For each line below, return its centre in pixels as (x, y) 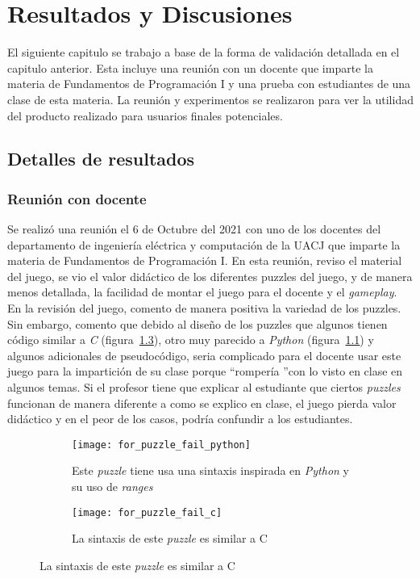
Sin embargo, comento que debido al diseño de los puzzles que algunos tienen (198, 323)
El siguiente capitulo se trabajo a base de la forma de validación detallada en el (204, 52)
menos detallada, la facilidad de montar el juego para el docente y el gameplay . (202, 292)
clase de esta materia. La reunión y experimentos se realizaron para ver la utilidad (210, 99)
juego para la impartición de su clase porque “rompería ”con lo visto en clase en (205, 371)
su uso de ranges (112, 487)
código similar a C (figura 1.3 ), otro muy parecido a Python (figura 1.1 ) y (191, 340)
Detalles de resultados (101, 159)
